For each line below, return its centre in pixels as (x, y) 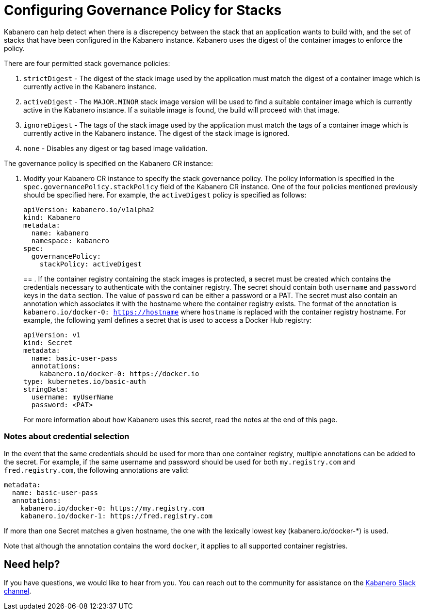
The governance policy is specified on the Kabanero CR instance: (109, 163)
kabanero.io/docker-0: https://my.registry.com (112, 508)
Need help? (32, 564)
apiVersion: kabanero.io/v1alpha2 (89, 209)
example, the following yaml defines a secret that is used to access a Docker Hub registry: (168, 320)
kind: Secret (48, 342)
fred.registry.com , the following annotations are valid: (97, 470)
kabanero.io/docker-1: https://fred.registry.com (116, 516)
